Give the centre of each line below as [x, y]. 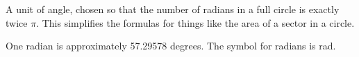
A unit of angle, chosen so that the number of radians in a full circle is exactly [173, 9]
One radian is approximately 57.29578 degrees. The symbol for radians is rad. [171, 46]
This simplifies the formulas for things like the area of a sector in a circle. [198, 22]
